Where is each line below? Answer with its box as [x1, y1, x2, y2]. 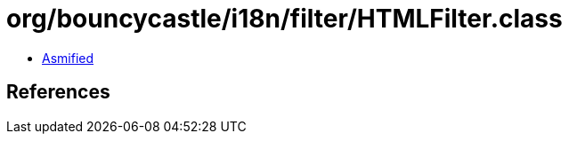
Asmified [42, 50, 94, 66]
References [6, 81, 110, 104]
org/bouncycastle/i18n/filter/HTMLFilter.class [6, 4, 563, 34]
